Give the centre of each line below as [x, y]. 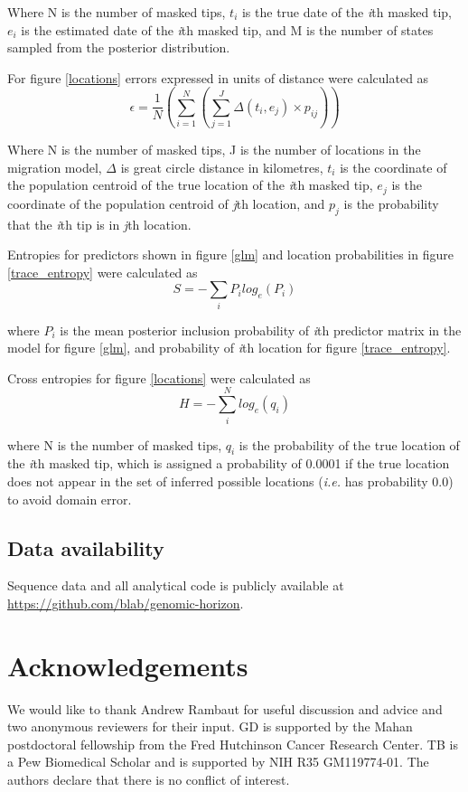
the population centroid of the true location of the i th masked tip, [190, 185]
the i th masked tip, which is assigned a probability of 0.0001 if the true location [229, 463]
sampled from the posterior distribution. [119, 47]
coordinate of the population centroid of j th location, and [166, 203]
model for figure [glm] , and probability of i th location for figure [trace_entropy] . [229, 348]
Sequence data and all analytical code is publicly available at [176, 585]
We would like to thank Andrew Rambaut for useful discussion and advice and [225, 708]
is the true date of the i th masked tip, [346, 12]
